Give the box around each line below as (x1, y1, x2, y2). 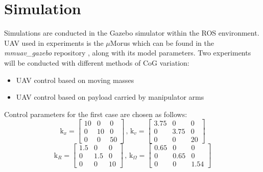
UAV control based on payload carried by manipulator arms (16, 92, 204, 102)
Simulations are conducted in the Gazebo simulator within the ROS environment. (4, 27, 259, 38)
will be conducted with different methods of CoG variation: (4, 57, 189, 68)
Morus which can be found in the (110, 37, 214, 48)
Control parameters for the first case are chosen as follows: (4, 108, 187, 119)
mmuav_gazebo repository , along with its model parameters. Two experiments (4, 47, 251, 58)
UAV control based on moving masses (16, 74, 134, 85)
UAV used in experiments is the (4, 37, 104, 48)
